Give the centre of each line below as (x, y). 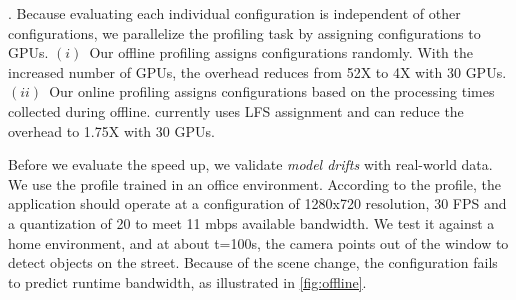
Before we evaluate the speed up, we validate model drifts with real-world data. (250, 164)
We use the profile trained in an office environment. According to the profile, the (254, 183)
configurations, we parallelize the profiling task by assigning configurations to (244, 32)
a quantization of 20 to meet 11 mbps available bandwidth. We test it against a (251, 222)
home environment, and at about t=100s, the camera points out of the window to (258, 242)
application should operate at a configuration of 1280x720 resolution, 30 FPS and (257, 203)
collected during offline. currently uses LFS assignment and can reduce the (236, 110)
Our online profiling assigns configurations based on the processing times (272, 91)
